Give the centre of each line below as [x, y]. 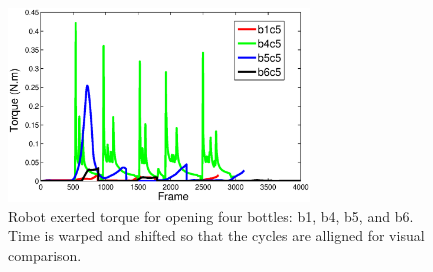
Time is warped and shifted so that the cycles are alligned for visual [216, 235]
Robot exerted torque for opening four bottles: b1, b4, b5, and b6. [211, 215]
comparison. [45, 254]
